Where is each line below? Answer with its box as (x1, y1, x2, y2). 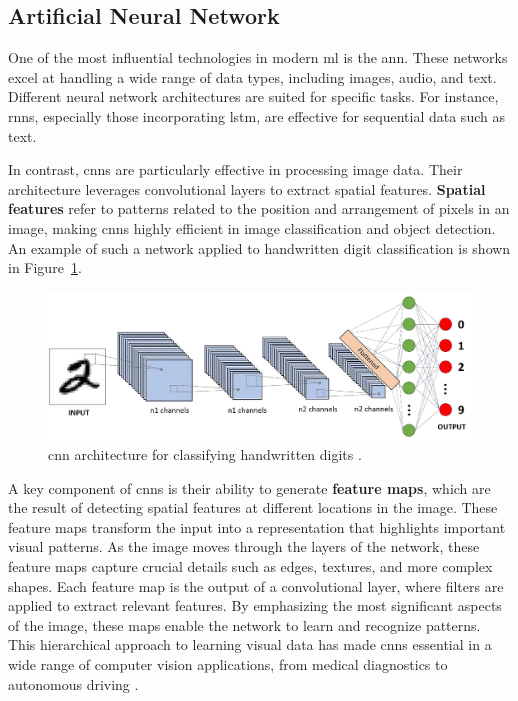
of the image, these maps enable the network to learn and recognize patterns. (8, 614, 481, 635)
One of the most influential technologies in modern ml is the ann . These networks (8, 47, 508, 68)
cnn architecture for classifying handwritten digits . (48, 443, 362, 464)
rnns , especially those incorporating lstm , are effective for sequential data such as (8, 105, 505, 126)
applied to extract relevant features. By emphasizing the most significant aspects (8, 595, 502, 616)
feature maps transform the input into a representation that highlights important (8, 516, 506, 537)
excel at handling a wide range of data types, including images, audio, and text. (8, 66, 497, 87)
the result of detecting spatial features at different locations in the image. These (8, 497, 498, 518)
